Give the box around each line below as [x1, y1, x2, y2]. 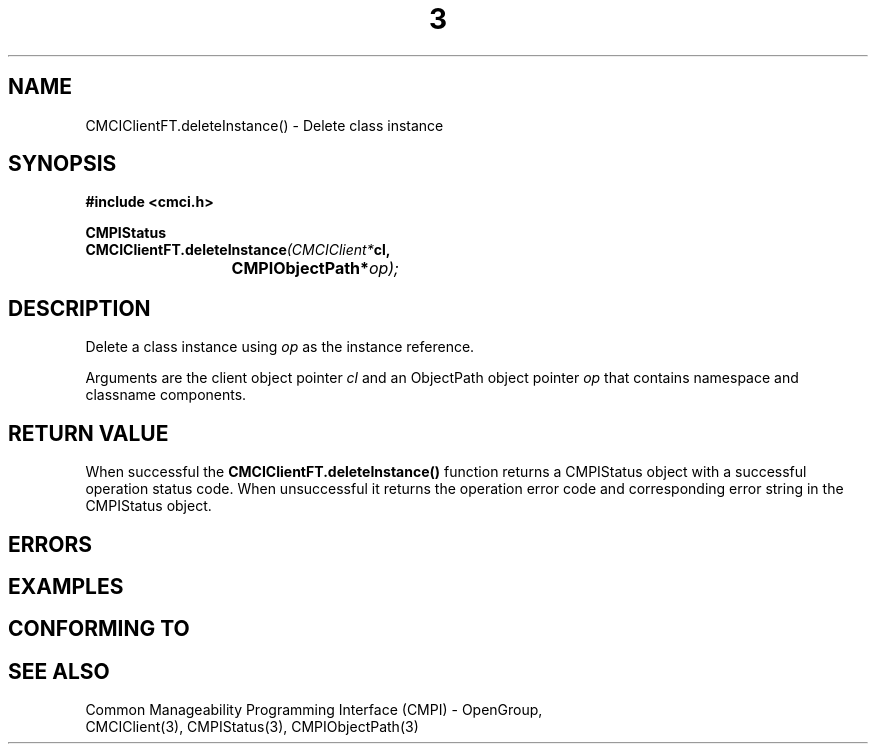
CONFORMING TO [8, 616, 190, 642]
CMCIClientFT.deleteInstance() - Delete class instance [85, 116, 444, 134]
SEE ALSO [8, 658, 110, 684]
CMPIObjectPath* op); [231, 258, 399, 279]
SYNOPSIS [8, 151, 117, 177]
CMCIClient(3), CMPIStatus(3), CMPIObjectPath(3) [85, 718, 419, 736]
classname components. [85, 386, 247, 404]
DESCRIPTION [8, 295, 151, 321]
